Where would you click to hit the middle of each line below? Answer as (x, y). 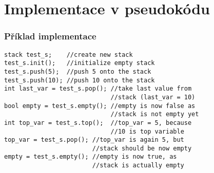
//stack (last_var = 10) (153, 97)
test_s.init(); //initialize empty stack (80, 63)
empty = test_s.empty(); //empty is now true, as (91, 157)
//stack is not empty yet (155, 114)
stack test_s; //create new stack (69, 55)
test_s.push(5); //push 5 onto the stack (78, 71)
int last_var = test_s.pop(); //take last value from (98, 89)
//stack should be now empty (142, 148)
